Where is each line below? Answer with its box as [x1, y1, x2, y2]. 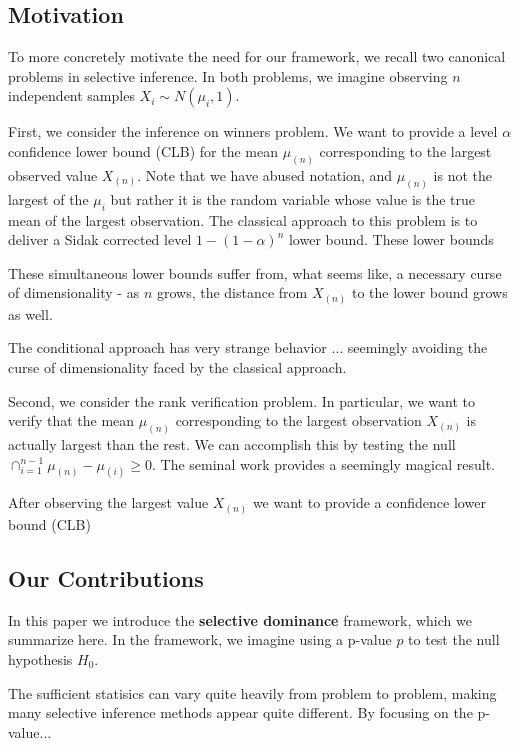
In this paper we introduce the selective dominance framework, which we [8, 609, 472, 630]
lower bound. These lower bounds [288, 229, 494, 250]
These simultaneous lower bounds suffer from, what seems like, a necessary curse [8, 262, 502, 283]
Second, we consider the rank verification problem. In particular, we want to [8, 390, 475, 411]
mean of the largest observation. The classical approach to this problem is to [8, 209, 478, 230]
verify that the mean [8, 410, 135, 431]
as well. [8, 303, 53, 324]
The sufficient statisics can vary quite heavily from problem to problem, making [8, 682, 497, 703]
